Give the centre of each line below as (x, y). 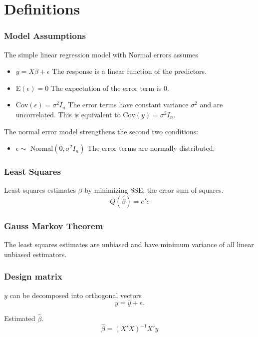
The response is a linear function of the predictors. (129, 71)
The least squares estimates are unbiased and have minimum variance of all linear (129, 244)
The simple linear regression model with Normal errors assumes (101, 54)
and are (211, 105)
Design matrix (33, 276)
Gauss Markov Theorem (54, 225)
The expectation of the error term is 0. (110, 88)
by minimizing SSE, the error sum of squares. (154, 190)
